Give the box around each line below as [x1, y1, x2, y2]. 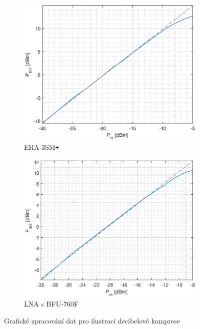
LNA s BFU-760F [24, 299, 78, 309]
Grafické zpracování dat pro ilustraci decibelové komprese [4, 315, 180, 326]
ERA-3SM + [24, 142, 59, 152]
